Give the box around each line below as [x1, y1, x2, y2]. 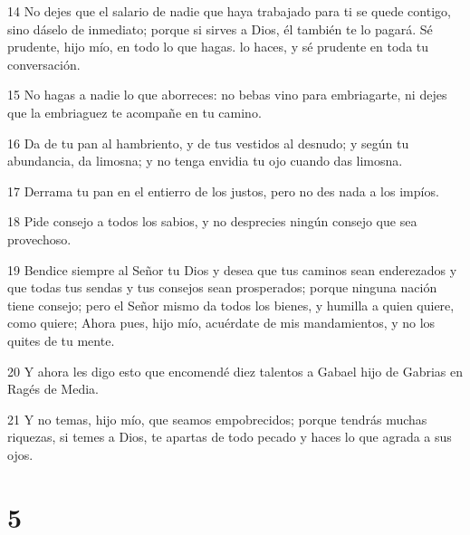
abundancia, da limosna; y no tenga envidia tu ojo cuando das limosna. [7, 151, 403, 170]
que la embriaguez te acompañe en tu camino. [7, 102, 262, 121]
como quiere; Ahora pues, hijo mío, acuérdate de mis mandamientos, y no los [7, 313, 436, 332]
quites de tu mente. [7, 330, 115, 349]
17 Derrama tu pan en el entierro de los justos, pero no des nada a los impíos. [7, 181, 439, 200]
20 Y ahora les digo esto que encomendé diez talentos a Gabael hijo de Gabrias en [7, 361, 463, 380]
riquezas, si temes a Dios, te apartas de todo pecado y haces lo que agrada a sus [7, 427, 452, 446]
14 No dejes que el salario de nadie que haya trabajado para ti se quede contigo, [7, 2, 451, 20]
